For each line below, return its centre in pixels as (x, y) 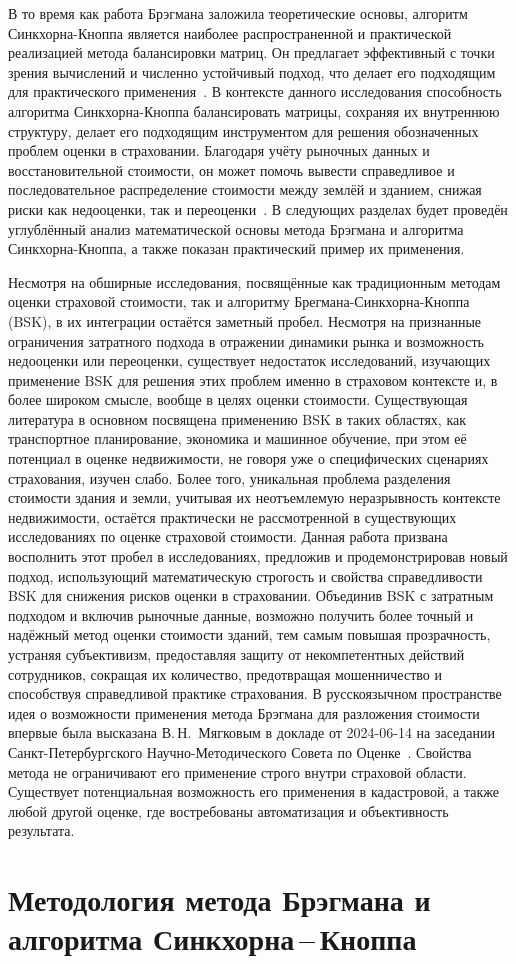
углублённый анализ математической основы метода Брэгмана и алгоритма (236, 228)
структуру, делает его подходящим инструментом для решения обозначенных (243, 130)
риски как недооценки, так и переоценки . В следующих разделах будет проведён (258, 208)
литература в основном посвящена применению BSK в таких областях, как (237, 418)
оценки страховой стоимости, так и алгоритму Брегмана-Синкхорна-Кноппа (239, 301)
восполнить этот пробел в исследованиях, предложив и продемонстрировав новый (258, 556)
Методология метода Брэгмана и (219, 899)
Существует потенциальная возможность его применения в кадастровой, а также (253, 791)
